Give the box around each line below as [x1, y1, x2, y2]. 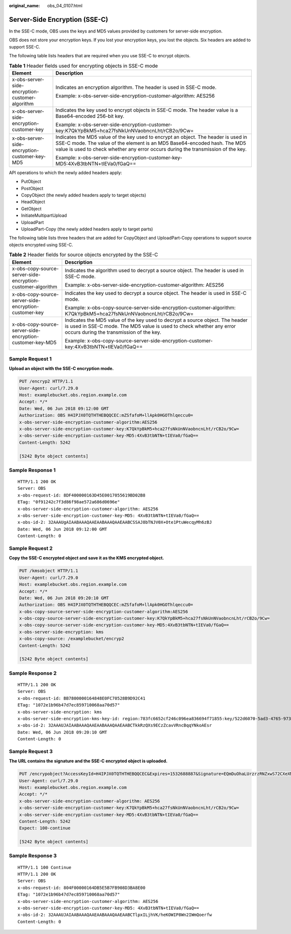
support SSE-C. [9, 44, 41, 49]
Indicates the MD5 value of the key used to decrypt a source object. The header [65, 317, 248, 323]
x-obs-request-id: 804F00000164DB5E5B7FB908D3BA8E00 [17, 885, 145, 890]
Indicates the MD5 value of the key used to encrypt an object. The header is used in [55, 133, 247, 140]
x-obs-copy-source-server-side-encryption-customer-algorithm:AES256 [19, 609, 188, 614]
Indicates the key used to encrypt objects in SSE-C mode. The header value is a [55, 107, 238, 113]
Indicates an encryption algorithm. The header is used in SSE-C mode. [55, 84, 217, 91]
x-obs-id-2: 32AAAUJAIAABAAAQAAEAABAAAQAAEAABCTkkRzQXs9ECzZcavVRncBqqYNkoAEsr [17, 723, 212, 728]
